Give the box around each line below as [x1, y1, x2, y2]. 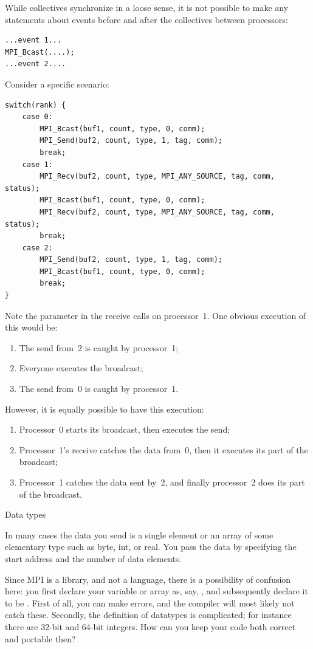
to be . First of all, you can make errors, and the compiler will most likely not [5, 596, 295, 609]
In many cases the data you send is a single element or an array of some [5, 528, 273, 541]
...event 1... [5, 36, 62, 45]
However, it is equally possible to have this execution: [5, 402, 204, 415]
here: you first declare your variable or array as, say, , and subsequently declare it [5, 585, 308, 597]
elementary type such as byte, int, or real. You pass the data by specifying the [5, 540, 297, 553]
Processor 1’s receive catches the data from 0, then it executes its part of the [19, 443, 308, 456]
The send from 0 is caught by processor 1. [19, 382, 179, 395]
